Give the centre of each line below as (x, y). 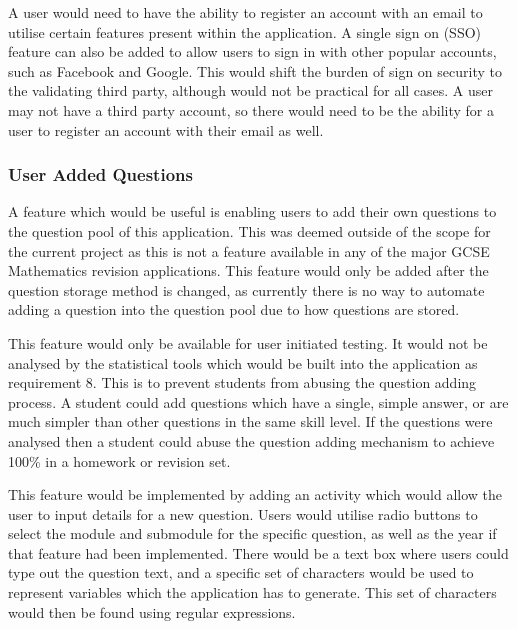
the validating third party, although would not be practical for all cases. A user (251, 90)
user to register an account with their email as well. (166, 129)
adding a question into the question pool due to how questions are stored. (234, 309)
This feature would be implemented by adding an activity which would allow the (255, 494)
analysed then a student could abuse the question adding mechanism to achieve (251, 440)
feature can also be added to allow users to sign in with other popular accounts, (252, 51)
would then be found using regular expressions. (152, 611)
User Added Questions (100, 174)
